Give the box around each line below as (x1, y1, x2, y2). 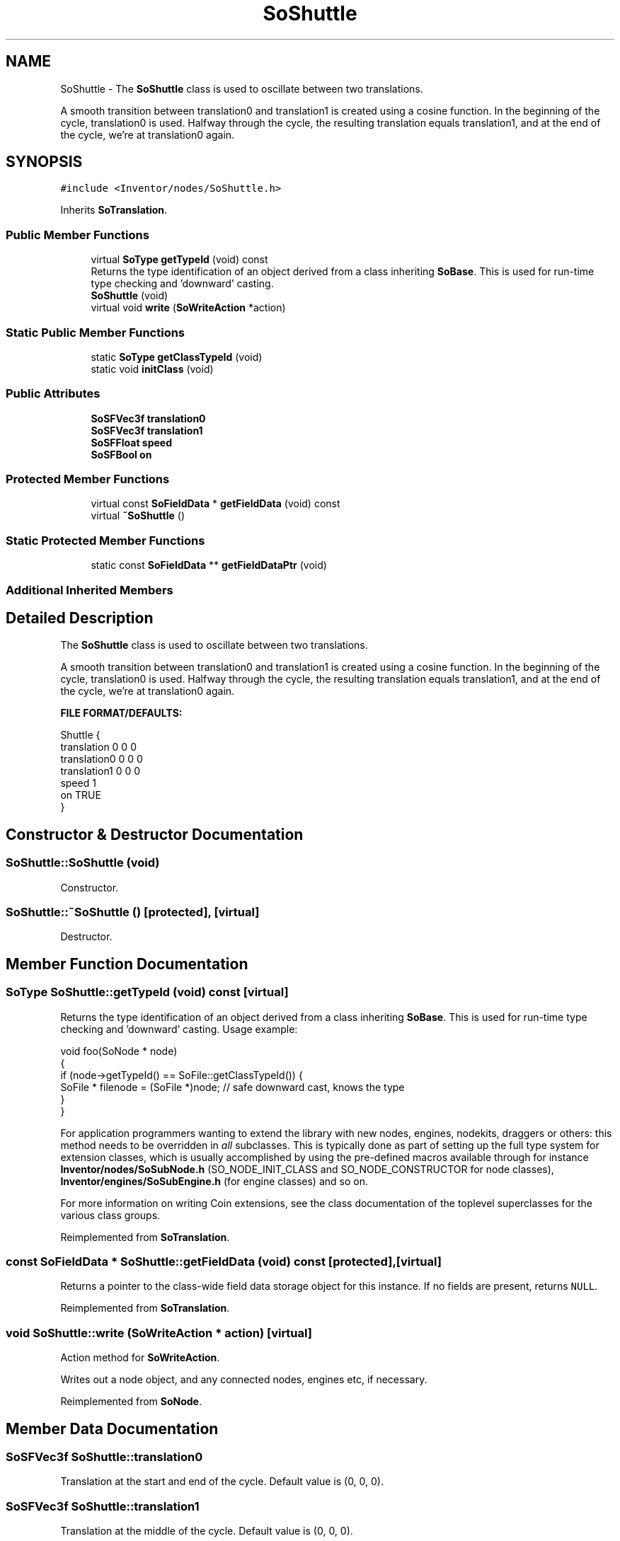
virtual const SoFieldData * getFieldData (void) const (91, 497, 340, 510)
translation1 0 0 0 (60, 765, 141, 778)
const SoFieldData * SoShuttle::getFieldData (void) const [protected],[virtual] (6, 1254, 442, 1269)
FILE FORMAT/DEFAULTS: (60, 707, 183, 720)
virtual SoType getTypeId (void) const (91, 253, 268, 266)
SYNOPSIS (6, 153, 83, 171)
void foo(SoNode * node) (60, 1044, 178, 1057)
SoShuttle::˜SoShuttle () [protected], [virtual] (6, 905, 260, 919)
